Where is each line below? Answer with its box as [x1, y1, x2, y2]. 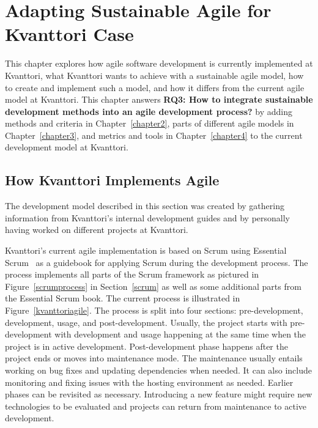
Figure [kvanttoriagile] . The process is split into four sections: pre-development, [5, 304, 303, 317]
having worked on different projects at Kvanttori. [5, 223, 188, 236]
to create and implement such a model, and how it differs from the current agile [5, 81, 305, 94]
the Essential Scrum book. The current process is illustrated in [5, 292, 240, 304]
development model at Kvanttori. [5, 141, 128, 153]
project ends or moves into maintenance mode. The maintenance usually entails [5, 352, 303, 364]
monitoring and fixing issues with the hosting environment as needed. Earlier [5, 375, 294, 388]
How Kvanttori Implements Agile [5, 171, 220, 190]
